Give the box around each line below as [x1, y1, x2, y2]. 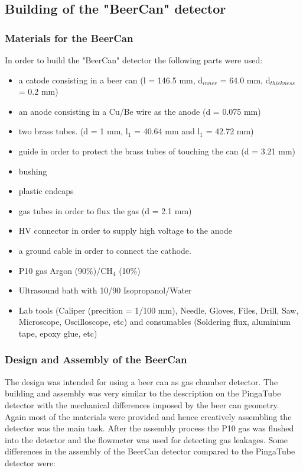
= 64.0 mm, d [220, 73, 271, 86]
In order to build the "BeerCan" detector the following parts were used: [5, 54, 263, 66]
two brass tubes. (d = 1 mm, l [18, 125, 128, 137]
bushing [18, 164, 47, 177]
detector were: [5, 456, 56, 469]
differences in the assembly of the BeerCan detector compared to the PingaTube [5, 445, 295, 457]
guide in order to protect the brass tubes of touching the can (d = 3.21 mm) [18, 144, 296, 157]
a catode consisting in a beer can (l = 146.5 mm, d [18, 73, 203, 86]
